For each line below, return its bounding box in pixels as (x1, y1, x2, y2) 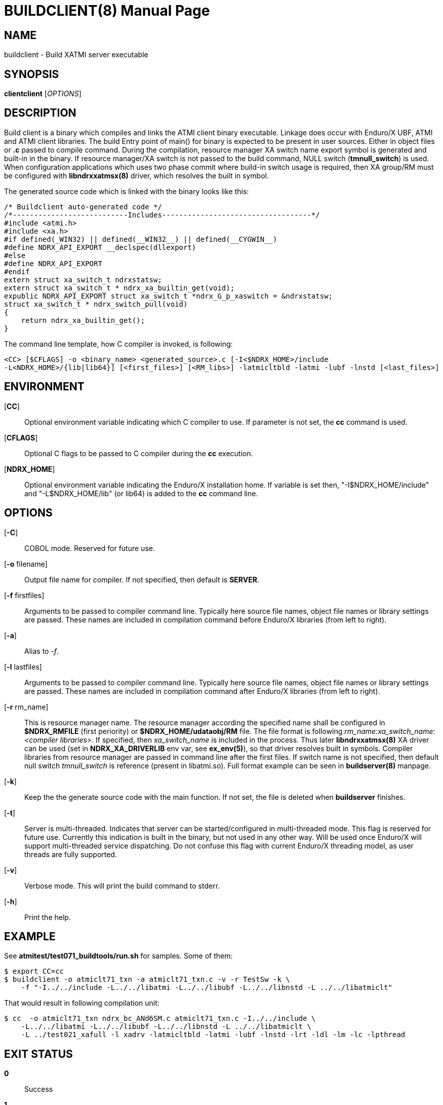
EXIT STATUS (4, 1047, 73, 1060)
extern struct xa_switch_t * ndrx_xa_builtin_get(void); (4, 283, 235, 292)
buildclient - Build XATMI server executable (4, 50, 148, 59)
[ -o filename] (4, 559, 48, 568)
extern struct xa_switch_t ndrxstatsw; (4, 275, 162, 284)
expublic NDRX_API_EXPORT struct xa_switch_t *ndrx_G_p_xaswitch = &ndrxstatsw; (4, 291, 333, 300)
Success (24, 1085, 53, 1094)
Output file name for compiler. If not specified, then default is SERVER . (24, 575, 259, 584)
